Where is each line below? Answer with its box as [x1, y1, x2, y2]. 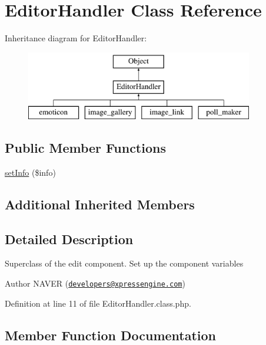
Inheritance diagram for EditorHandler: [5, 32, 147, 44]
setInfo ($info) [5, 166, 56, 178]
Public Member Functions [5, 139, 166, 157]
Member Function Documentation [5, 326, 217, 344]
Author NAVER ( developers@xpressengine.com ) [5, 277, 185, 290]
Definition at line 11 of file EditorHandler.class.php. [5, 297, 191, 309]
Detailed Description [5, 229, 134, 248]
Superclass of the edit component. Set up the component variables [5, 257, 244, 270]
